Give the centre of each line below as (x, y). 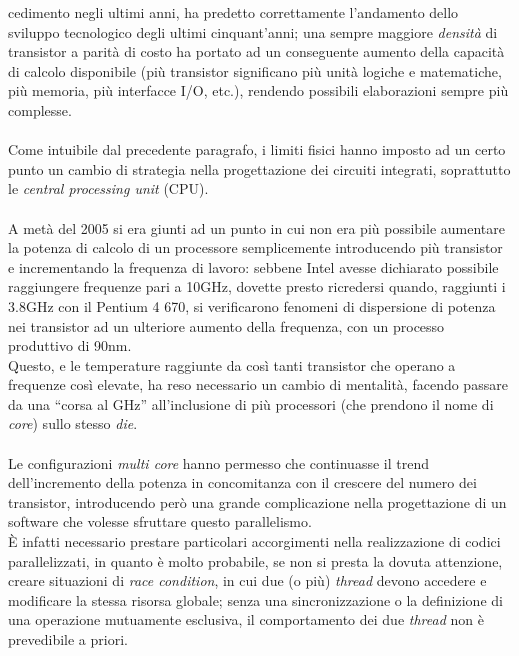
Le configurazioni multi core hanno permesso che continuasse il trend (218, 462)
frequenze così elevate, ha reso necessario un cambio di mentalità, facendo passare (258, 384)
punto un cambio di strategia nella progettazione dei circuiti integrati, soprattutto (259, 168)
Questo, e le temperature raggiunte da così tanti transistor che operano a (232, 364)
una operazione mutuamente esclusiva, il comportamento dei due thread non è (246, 619)
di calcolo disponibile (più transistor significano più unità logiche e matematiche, (255, 70)
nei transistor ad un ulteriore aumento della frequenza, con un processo (226, 325)
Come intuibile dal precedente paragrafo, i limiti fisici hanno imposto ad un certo (257, 149)
